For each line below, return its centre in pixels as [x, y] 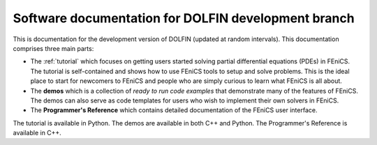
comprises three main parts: [53, 48]
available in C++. [37, 133]
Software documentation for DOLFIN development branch [184, 18]
